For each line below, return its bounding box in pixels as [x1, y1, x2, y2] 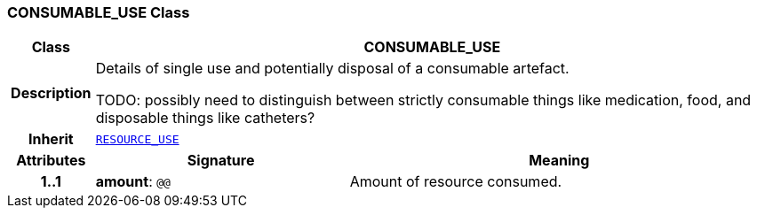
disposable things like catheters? [95, 109, 315, 127]
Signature [187, 151, 255, 170]
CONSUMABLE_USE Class [7, 4, 190, 21]
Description [11, 84, 92, 103]
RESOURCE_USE [95, 132, 179, 146]
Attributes [16, 151, 86, 170]
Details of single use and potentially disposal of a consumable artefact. [95, 59, 570, 78]
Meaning [529, 151, 590, 170]
